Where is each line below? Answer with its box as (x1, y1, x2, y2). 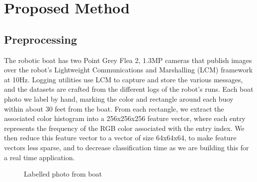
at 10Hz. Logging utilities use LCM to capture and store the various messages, (4, 74, 243, 84)
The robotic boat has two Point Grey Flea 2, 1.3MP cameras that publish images (4, 55, 252, 65)
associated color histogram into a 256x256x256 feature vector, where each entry (4, 113, 246, 123)
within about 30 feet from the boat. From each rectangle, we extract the (4, 103, 224, 114)
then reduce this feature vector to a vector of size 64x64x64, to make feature (4, 132, 237, 143)
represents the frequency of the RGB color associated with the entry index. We (4, 122, 245, 133)
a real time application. (4, 152, 75, 162)
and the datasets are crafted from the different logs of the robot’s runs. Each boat (4, 84, 254, 94)
